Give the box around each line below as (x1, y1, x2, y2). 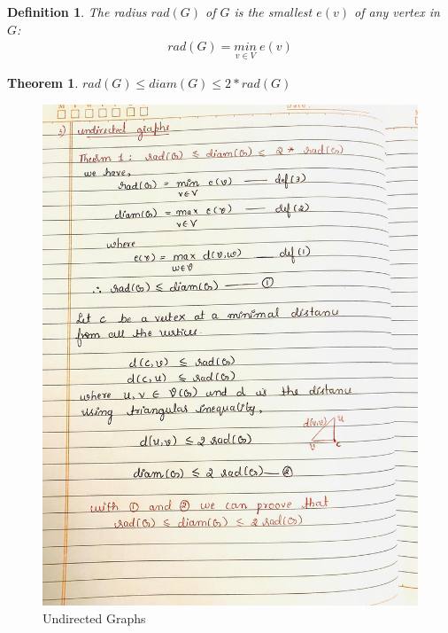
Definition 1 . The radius (7, 3, 147, 20)
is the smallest (234, 3, 313, 20)
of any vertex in (354, 3, 440, 20)
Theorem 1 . (7, 74, 79, 92)
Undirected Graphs (42, 608, 146, 627)
